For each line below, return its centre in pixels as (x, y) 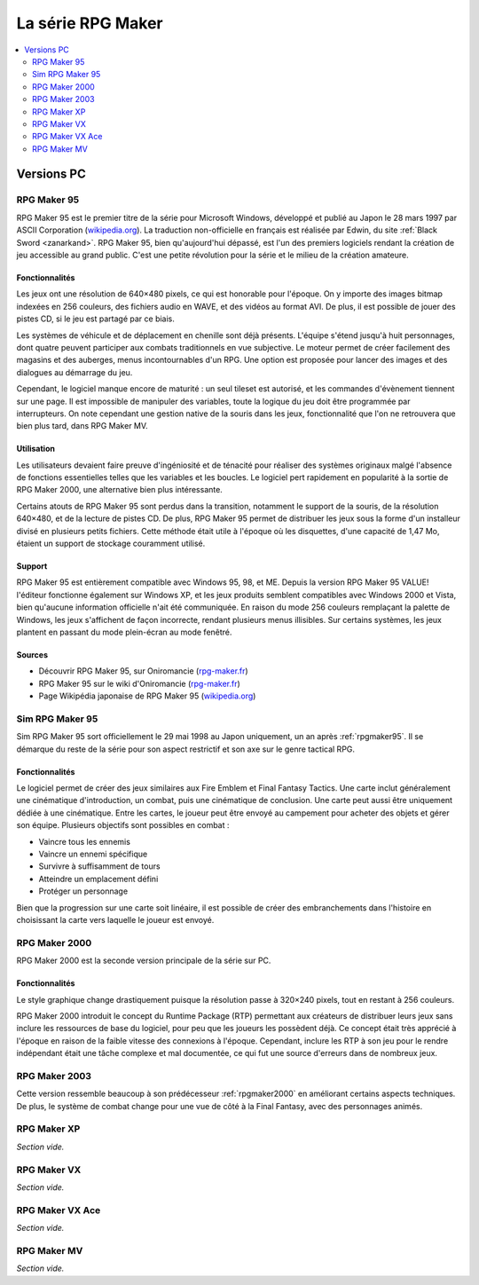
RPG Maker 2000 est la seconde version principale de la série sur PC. (144, 961)
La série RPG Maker (90, 23)
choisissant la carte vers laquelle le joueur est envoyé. (115, 919)
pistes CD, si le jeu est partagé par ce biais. (95, 319)
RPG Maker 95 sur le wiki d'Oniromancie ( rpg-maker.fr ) (140, 683)
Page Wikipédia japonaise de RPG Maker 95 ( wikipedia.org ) (147, 696)
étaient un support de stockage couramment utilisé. (111, 544)
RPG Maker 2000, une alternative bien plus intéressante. (120, 490)
